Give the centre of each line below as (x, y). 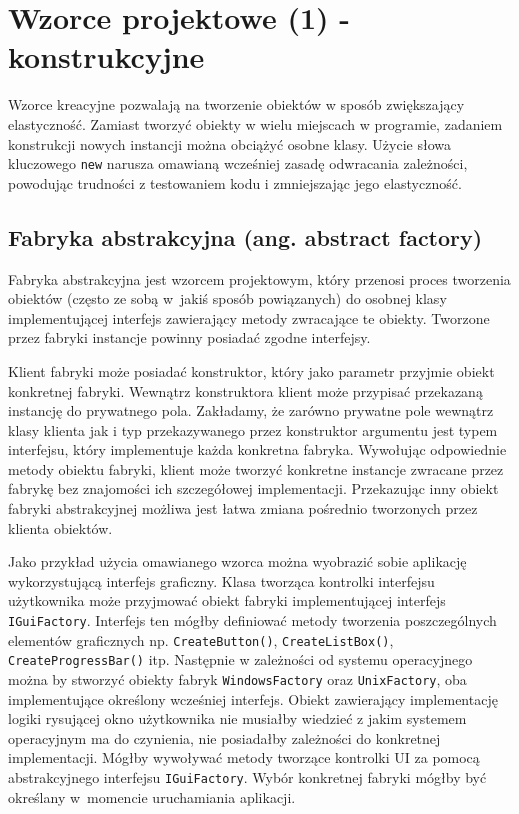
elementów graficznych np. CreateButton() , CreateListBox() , (201, 639)
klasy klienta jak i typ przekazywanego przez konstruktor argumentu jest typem (253, 429)
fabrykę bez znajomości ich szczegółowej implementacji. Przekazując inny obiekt (253, 488)
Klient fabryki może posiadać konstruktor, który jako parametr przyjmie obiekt (251, 370)
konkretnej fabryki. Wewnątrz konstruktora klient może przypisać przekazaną (245, 390)
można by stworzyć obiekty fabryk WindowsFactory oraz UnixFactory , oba (237, 679)
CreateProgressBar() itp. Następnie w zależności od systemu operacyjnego (240, 659)
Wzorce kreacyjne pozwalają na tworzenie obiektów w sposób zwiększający (236, 104)
